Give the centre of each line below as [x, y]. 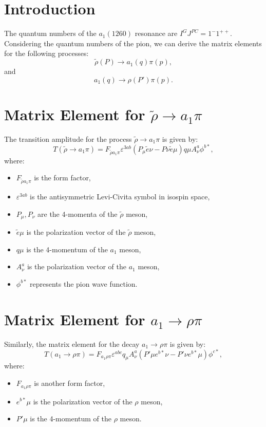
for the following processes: [46, 53]
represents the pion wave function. [84, 283]
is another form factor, [70, 383]
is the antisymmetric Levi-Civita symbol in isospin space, [120, 197]
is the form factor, [62, 178]
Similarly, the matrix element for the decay [72, 344]
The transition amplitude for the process [68, 138]
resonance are [156, 33]
